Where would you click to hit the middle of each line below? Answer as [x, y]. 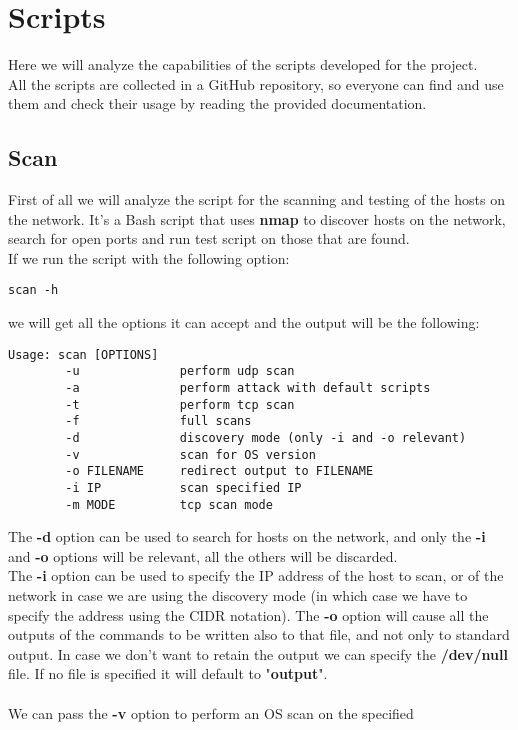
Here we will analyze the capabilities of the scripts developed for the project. [243, 64]
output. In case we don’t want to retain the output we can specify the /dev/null [258, 653]
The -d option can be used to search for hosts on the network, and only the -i [247, 536]
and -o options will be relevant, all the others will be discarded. [203, 555]
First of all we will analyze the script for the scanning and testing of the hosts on [256, 199]
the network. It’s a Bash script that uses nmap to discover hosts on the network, [257, 218]
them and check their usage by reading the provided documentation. [217, 103]
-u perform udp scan [180, 371]
